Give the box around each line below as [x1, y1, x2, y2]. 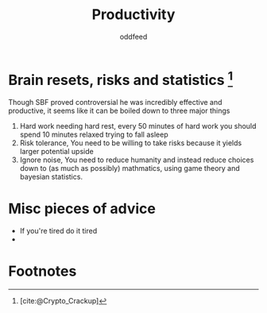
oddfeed [119, 32, 148, 41]
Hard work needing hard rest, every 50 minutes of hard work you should [19, 122, 257, 131]
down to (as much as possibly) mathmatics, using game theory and [19, 164, 240, 173]
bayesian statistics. [19, 172, 83, 182]
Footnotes [8, 262, 77, 280]
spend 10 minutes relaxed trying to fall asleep [19, 129, 168, 140]
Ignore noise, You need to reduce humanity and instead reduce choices [19, 155, 254, 164]
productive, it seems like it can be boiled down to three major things [8, 106, 230, 116]
